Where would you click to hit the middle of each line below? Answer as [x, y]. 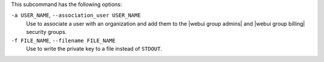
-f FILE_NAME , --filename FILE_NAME [63, 40]
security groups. [46, 32]
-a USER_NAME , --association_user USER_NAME [76, 15]
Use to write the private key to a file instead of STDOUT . [94, 48]
